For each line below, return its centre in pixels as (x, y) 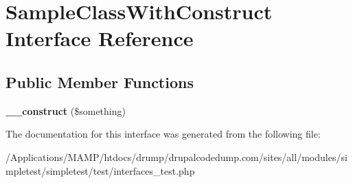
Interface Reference (100, 38)
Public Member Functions (100, 82)
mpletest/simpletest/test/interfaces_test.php (100, 170)
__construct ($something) (66, 110)
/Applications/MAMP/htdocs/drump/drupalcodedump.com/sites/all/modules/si (176, 157)
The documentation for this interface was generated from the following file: (163, 134)
